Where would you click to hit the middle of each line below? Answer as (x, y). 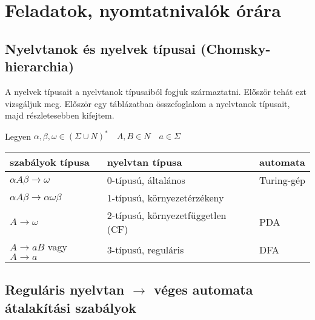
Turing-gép (282, 180)
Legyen (18, 136)
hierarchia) (40, 66)
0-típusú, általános (146, 180)
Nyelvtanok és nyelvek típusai (100, 48)
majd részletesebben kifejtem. (60, 115)
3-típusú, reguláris (145, 250)
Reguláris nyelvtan (65, 289)
